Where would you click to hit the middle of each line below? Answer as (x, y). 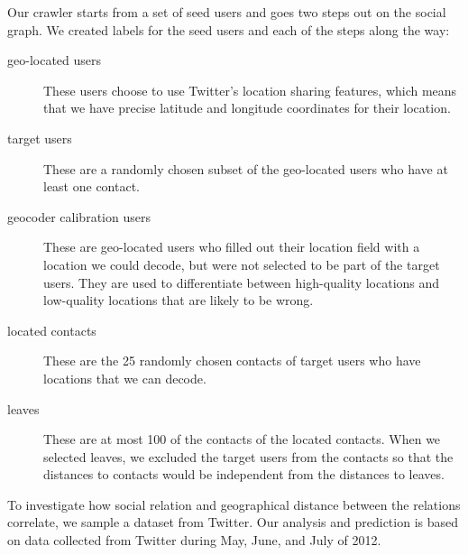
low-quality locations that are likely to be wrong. (179, 300)
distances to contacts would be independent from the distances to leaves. (244, 474)
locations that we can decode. (125, 378)
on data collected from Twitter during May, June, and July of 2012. (194, 540)
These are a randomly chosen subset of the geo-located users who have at (246, 168)
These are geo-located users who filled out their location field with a (232, 247)
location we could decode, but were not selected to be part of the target (242, 264)
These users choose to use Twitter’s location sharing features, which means (250, 90)
